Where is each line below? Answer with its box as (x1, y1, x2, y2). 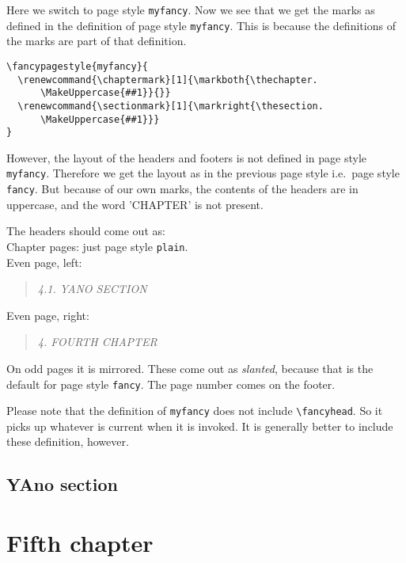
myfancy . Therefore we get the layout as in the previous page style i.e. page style (6, 165, 400, 181)
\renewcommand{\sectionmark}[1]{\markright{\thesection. (17, 100, 324, 112)
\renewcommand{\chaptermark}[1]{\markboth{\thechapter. (17, 74, 318, 86)
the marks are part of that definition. (6, 32, 187, 49)
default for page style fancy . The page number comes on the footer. (6, 375, 336, 392)
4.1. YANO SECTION (37, 280, 147, 297)
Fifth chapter (6, 527, 154, 559)
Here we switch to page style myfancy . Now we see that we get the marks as (6, 2, 375, 17)
